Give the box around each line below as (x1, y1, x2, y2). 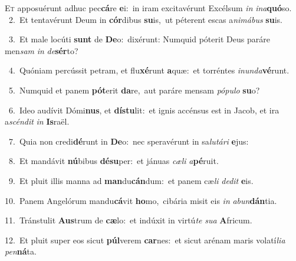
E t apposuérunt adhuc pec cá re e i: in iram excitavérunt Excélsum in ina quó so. (5, 2, 292, 14)
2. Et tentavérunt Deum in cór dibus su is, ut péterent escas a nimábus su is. (8, 13, 282, 25)
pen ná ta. (5, 245, 37, 257)
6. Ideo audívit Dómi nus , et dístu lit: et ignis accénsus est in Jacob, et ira (8, 103, 279, 116)
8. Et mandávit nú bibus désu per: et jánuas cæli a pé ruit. (8, 155, 219, 167)
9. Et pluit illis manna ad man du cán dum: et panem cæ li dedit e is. (8, 174, 254, 186)
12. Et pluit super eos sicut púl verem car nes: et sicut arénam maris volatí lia (5, 233, 285, 246)
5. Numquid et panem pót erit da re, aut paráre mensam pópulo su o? (8, 83, 260, 96)
